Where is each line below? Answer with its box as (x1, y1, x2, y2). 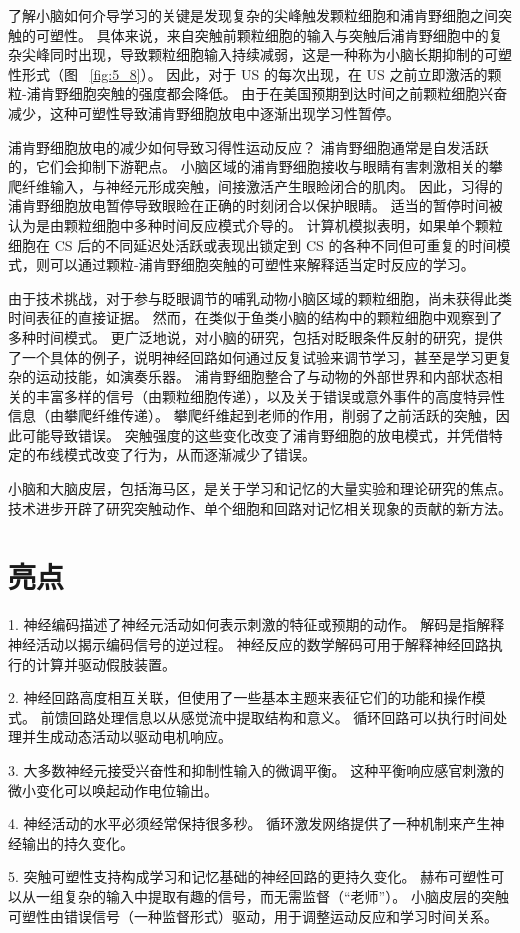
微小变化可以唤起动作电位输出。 (8, 779, 218, 800)
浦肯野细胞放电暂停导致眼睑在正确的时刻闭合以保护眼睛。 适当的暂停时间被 (8, 195, 503, 216)
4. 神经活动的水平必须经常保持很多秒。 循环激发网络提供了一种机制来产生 (8, 813, 491, 834)
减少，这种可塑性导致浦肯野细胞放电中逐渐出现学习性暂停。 (8, 102, 400, 123)
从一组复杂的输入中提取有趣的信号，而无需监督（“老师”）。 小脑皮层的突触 (21, 885, 509, 906)
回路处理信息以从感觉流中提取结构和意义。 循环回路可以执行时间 (68, 706, 494, 727)
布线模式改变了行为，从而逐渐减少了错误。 (35, 444, 316, 465)
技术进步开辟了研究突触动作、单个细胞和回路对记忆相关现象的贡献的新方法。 (8, 497, 512, 518)
